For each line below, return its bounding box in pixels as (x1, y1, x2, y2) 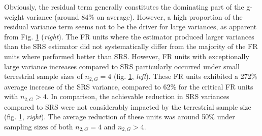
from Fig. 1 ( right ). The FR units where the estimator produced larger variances (4, 31, 254, 41)
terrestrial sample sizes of (4, 71, 83, 81)
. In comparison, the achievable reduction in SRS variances (46, 91, 230, 102)
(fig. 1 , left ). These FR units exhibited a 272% (113, 71, 257, 81)
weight (4, 11, 24, 22)
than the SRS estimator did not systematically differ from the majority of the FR (4, 41, 258, 52)
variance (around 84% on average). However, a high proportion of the (26, 11, 243, 22)
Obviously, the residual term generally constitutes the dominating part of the (4, 2, 244, 12)
